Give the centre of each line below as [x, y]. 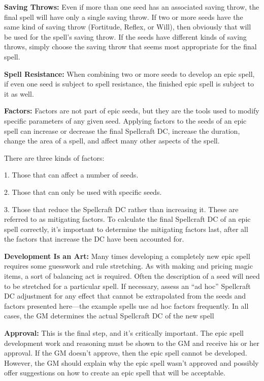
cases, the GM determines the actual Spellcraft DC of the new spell [109, 316]
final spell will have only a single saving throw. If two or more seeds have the [124, 17]
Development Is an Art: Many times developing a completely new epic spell [127, 256]
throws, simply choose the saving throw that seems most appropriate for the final [130, 47]
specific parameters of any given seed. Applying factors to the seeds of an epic [125, 120]
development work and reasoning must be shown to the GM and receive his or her [132, 343]
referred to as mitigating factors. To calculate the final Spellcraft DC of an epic [127, 219]
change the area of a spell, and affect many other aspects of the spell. [112, 141]
